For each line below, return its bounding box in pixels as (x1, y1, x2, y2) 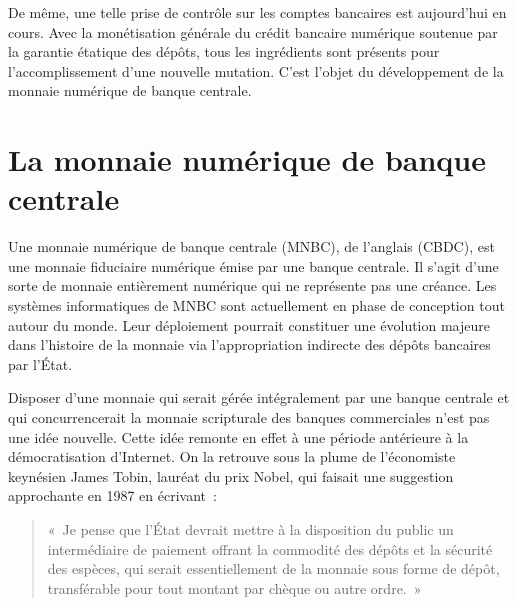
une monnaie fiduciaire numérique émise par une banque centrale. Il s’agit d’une (8, 255, 499, 276)
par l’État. (8, 353, 73, 374)
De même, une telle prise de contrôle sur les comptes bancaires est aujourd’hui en (8, 2, 507, 22)
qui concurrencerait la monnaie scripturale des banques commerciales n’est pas (8, 407, 490, 428)
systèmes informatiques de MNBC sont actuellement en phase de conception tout (8, 295, 505, 316)
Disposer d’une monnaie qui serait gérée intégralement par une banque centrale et (8, 387, 510, 408)
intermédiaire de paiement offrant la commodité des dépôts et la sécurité (47, 538, 493, 559)
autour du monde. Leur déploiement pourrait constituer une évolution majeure (8, 314, 491, 335)
